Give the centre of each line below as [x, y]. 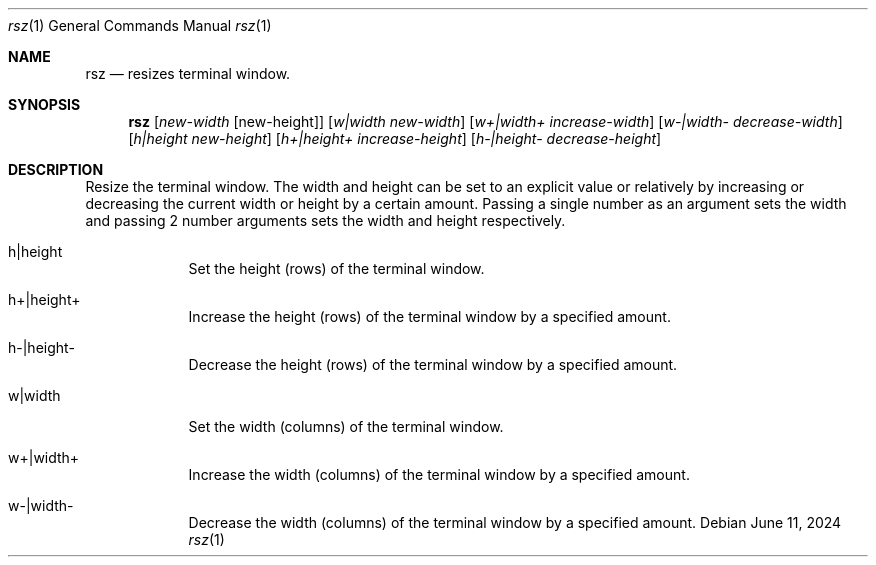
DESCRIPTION [56, 169]
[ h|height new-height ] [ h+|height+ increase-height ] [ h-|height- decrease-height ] [395, 138]
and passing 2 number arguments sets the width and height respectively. [325, 220]
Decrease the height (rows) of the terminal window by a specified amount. [433, 364]
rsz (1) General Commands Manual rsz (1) [140, 25]
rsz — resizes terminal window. [188, 73]
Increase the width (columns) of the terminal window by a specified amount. [439, 474]
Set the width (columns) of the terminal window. [346, 426]
